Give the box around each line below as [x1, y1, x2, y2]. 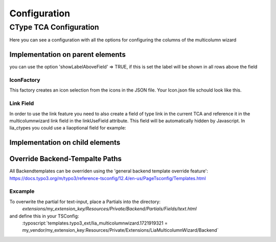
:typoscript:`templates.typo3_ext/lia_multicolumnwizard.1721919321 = [22, 220, 168, 226]
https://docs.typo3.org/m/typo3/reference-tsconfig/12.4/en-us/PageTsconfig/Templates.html [9, 175, 206, 181]
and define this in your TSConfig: [9, 213, 79, 219]
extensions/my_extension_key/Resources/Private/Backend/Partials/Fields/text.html [22, 206, 197, 212]
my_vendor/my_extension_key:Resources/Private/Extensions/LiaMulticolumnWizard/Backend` [22, 227, 219, 233]
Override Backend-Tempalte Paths [9, 155, 122, 163]
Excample [9, 188, 35, 195]
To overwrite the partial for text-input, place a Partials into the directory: [9, 199, 161, 205]
